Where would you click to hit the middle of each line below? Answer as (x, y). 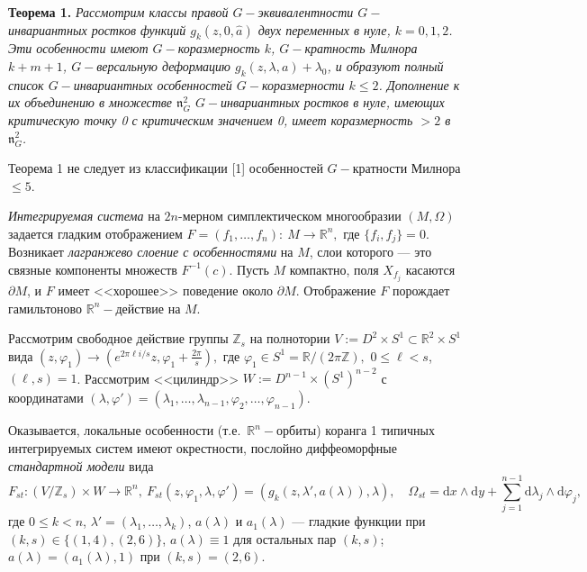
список (26, 84)
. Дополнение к (419, 84)
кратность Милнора (361, 48)
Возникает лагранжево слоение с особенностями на (151, 252)
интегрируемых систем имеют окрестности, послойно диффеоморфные (203, 447)
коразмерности (303, 84)
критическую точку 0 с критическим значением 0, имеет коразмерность (211, 119)
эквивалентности (306, 12)
